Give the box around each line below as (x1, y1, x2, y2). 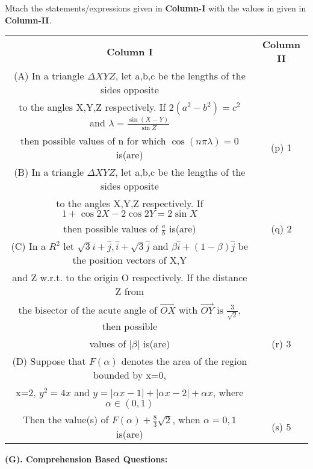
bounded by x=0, (93, 368, 166, 382)
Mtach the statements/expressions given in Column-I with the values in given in (5, 2, 306, 14)
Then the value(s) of (23, 412, 109, 427)
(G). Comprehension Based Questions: (5, 452, 168, 465)
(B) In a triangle (14, 164, 84, 179)
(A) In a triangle (14, 69, 84, 83)
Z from (115, 284, 144, 299)
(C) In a (11, 239, 46, 253)
